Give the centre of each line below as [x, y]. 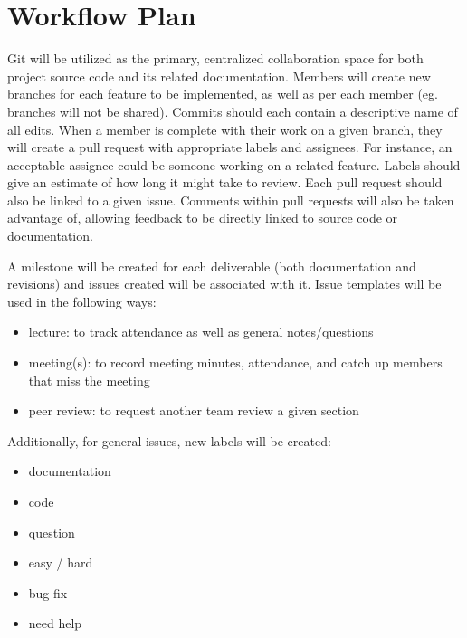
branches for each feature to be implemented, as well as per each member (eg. [223, 94]
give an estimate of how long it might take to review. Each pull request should [225, 182]
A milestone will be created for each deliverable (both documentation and [212, 266]
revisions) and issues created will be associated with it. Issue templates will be [224, 284]
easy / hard [61, 562]
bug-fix [48, 592]
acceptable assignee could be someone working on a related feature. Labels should [234, 164]
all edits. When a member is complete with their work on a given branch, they [225, 129]
